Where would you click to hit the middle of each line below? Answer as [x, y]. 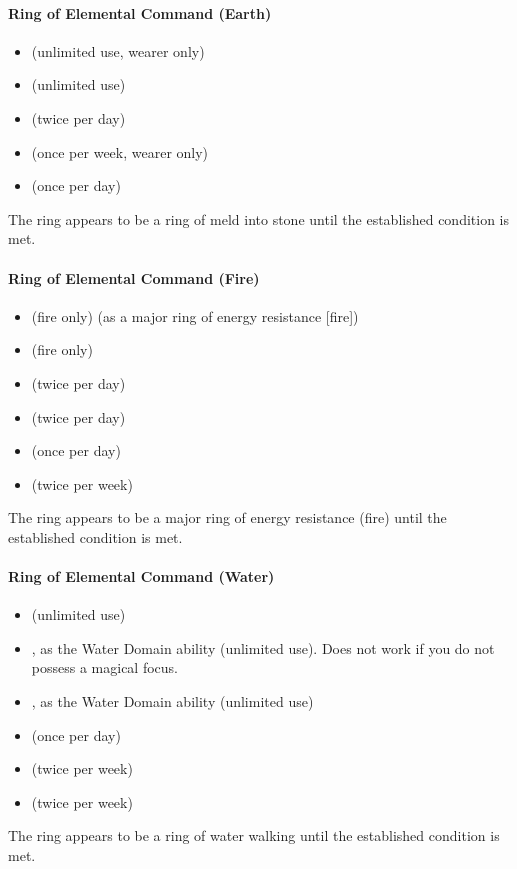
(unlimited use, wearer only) [118, 50]
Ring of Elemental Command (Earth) [140, 12]
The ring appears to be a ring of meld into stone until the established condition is [259, 218]
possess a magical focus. [104, 667]
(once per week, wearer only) [120, 151]
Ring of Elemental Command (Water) [141, 576]
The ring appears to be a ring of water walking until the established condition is [254, 835]
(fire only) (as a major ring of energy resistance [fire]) [195, 315]
